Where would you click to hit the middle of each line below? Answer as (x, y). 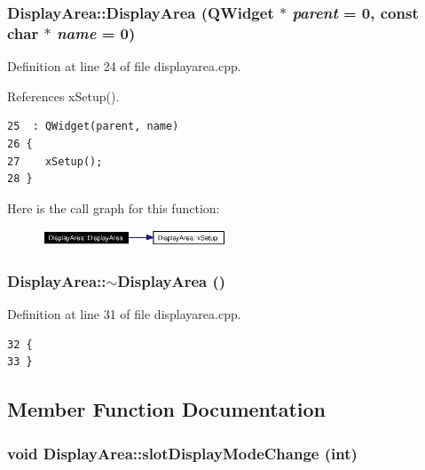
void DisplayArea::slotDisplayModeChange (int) (182, 453)
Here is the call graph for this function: (114, 207)
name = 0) (96, 32)
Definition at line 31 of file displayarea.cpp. (124, 314)
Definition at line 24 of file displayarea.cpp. (124, 66)
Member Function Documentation (167, 409)
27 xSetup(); (55, 161)
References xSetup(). (63, 96)
